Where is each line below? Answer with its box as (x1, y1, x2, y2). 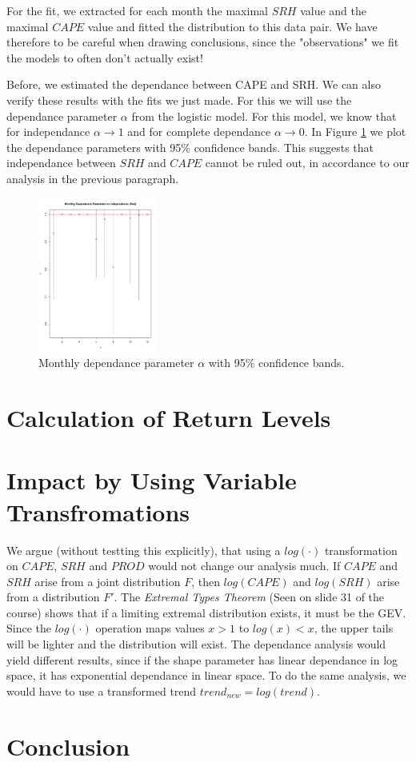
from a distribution (6, 588, 100, 605)
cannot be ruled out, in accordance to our (205, 154, 410, 171)
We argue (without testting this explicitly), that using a (6, 541, 281, 558)
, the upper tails (314, 620, 394, 636)
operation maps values (95, 620, 205, 636)
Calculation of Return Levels (6, 401, 331, 433)
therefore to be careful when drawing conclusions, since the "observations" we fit (6, 34, 399, 50)
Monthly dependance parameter (38, 354, 194, 371)
